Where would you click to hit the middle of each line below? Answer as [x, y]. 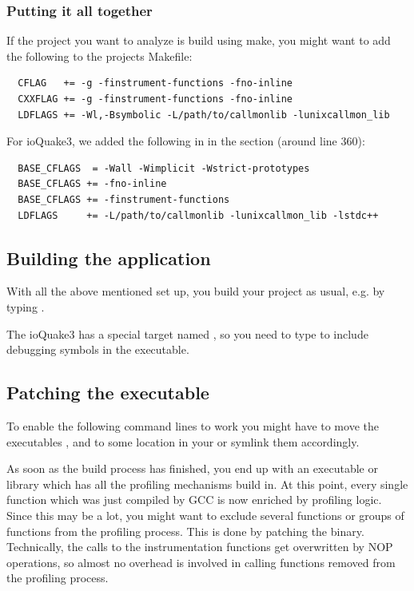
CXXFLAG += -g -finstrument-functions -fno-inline [155, 99]
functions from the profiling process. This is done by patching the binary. [185, 531]
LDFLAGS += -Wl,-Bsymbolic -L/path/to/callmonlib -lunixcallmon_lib [204, 115]
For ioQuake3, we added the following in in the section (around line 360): [186, 141]
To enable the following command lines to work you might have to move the [193, 425]
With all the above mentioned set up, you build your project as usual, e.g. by [196, 291]
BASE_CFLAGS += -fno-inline [92, 184]
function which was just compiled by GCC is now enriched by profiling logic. [194, 500]
